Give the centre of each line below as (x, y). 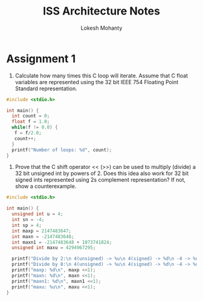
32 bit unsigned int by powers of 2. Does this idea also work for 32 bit (102, 173)
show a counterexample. (46, 187)
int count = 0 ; (31, 116)
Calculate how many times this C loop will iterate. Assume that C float (101, 75)
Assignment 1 (41, 58)
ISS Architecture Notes (101, 11)
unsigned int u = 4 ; (37, 214)
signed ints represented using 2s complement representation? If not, (100, 180)
